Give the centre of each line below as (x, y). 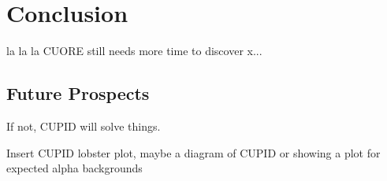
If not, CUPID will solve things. (84, 126)
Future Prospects (78, 93)
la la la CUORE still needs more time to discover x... (134, 51)
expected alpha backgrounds (74, 168)
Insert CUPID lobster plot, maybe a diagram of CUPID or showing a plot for (193, 152)
